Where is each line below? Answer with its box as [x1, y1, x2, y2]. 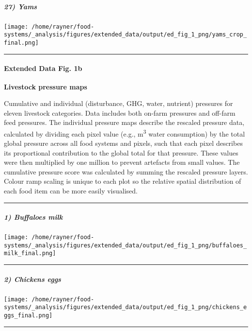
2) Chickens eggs [4, 274, 61, 284]
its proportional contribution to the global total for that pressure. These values [4, 147, 238, 157]
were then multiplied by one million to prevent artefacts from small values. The [4, 157, 240, 167]
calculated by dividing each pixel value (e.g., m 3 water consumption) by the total [4, 127, 245, 139]
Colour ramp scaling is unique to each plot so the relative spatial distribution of [4, 176, 241, 186]
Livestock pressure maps [4, 82, 87, 92]
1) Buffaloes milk [4, 212, 63, 222]
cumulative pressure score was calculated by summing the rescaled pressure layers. [4, 166, 248, 176]
